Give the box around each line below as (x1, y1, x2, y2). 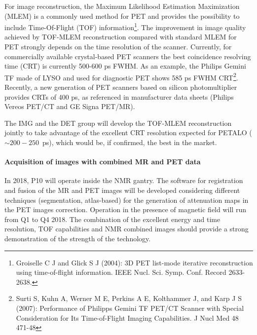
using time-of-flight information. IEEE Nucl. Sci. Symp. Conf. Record (16, 267, 226, 277)
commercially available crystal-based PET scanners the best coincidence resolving (4, 51, 251, 61)
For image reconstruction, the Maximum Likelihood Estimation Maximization (4, 1, 240, 11)
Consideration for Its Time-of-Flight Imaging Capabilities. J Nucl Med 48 (16, 312, 239, 323)
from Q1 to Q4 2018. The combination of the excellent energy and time (4, 214, 220, 224)
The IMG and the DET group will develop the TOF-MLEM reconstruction (4, 117, 232, 128)
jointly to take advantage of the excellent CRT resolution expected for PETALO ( (4, 127, 252, 138)
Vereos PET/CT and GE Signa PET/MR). (4, 101, 135, 112)
